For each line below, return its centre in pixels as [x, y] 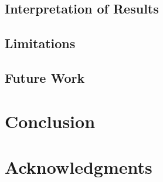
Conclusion [50, 121]
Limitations [40, 43]
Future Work [45, 77]
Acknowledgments [79, 166]
